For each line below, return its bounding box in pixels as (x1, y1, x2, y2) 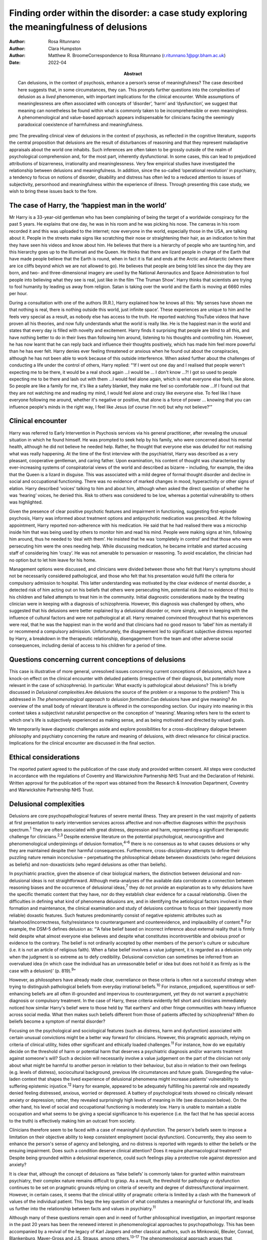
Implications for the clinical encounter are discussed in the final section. (9, 740, 156, 746)
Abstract (124, 70, 142, 76)
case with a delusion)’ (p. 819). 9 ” (9, 967, 76, 974)
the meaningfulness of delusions (9, 21, 148, 32)
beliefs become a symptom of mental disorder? (9, 1018, 106, 1024)
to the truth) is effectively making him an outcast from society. (9, 1117, 136, 1123)
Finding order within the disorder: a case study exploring (9, 7, 247, 18)
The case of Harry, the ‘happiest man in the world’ (9, 201, 167, 209)
